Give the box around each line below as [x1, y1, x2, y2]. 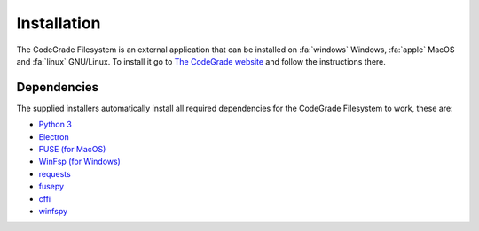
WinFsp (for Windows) [38, 156, 122, 167]
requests [38, 168, 71, 179]
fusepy [38, 181, 65, 192]
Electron [38, 131, 70, 142]
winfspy [38, 205, 68, 216]
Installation [16, 13, 101, 33]
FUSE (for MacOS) [38, 144, 106, 155]
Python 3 [38, 119, 73, 130]
